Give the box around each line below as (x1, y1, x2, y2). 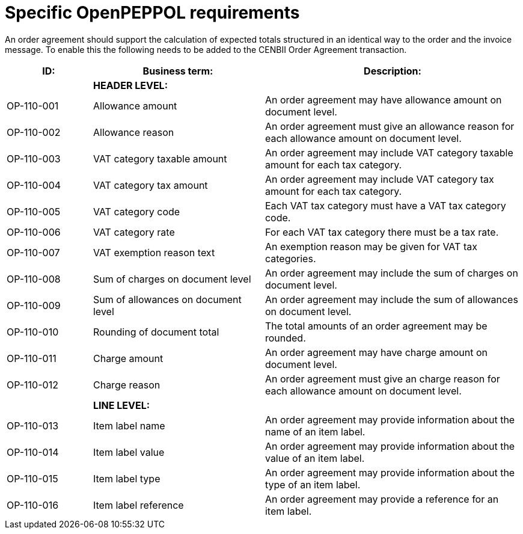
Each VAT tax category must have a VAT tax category (265, 199, 506, 212)
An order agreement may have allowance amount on (265, 93, 502, 106)
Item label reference (93, 499, 184, 511)
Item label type (93, 472, 161, 485)
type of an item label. (265, 478, 361, 491)
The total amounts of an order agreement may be (265, 319, 488, 332)
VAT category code (93, 205, 180, 218)
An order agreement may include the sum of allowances (265, 293, 518, 305)
